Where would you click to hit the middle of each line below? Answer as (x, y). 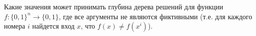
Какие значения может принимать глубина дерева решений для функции (114, 6)
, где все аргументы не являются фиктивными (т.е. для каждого (155, 16)
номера (15, 26)
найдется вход (53, 26)
